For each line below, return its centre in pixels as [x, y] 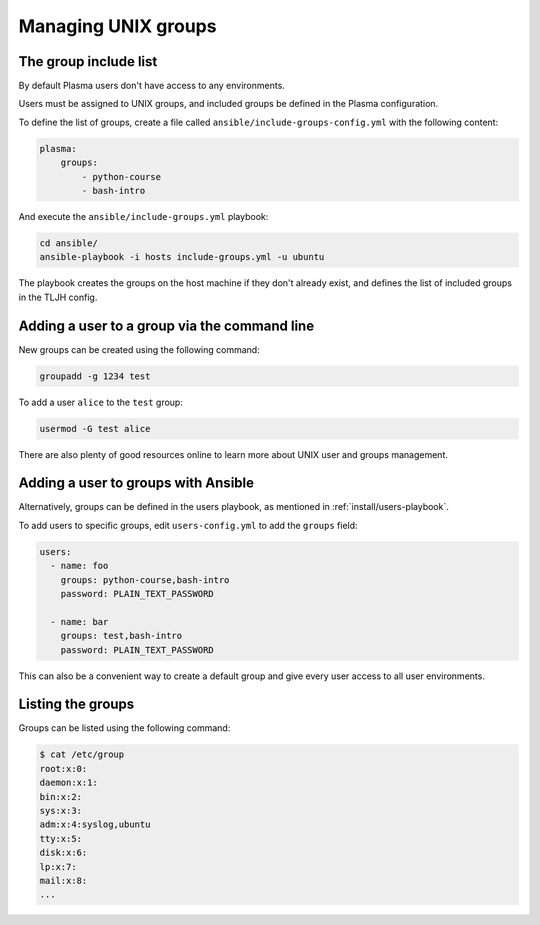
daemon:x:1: [69, 783]
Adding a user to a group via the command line [166, 325]
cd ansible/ [69, 243]
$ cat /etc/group [82, 754]
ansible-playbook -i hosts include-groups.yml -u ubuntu [182, 257]
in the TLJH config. [58, 297]
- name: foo [79, 566]
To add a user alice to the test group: [101, 402]
